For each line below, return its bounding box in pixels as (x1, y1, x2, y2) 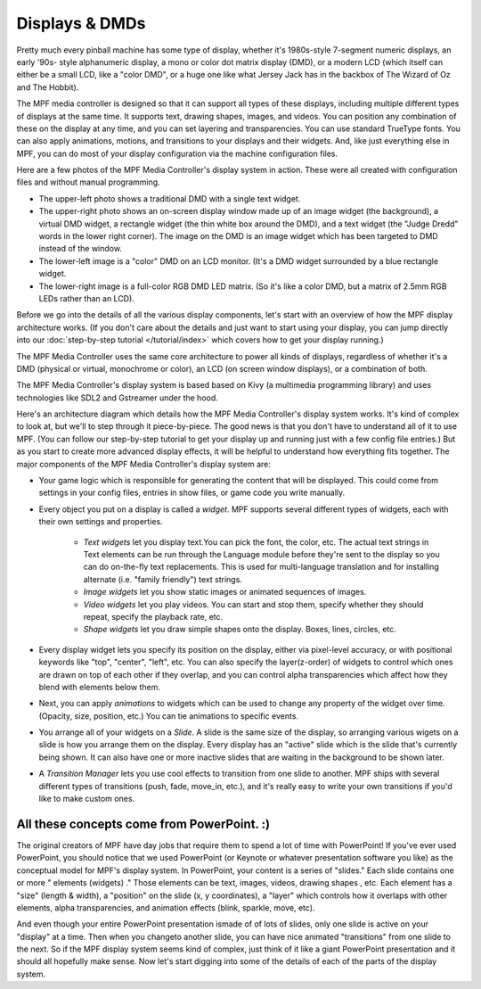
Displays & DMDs (16, 13, 146, 33)
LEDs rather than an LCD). (38, 293, 135, 303)
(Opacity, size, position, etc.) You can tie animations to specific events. (38, 710, 298, 721)
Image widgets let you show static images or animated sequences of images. (83, 587, 367, 598)
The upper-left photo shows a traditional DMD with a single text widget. (38, 193, 301, 204)
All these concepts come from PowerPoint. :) (16, 816, 271, 831)
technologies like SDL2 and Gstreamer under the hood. (16, 392, 218, 403)
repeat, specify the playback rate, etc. (83, 611, 224, 622)
